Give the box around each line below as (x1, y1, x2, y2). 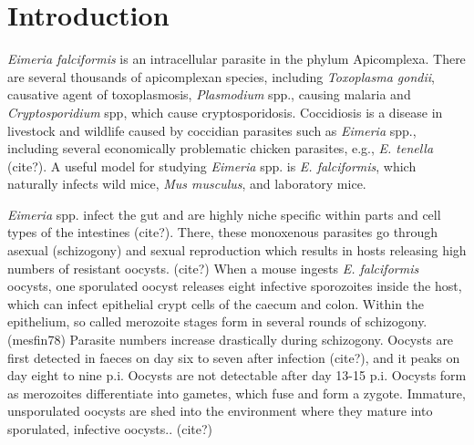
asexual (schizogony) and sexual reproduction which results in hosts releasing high (7, 241, 467, 260)
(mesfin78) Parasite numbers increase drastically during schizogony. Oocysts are (7, 330, 454, 349)
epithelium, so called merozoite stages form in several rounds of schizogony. (7, 312, 428, 331)
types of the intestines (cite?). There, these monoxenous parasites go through (7, 222, 438, 242)
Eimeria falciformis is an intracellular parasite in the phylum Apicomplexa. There (7, 49, 466, 68)
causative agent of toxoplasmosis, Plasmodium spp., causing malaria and (7, 85, 411, 104)
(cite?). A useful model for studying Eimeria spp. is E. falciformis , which (7, 156, 417, 175)
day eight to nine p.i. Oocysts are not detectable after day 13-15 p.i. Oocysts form (7, 366, 467, 385)
